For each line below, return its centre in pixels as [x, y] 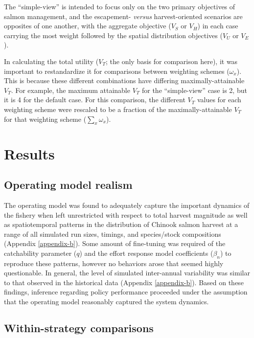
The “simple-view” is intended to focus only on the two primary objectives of [120, 6]
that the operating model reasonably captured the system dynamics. [106, 302]
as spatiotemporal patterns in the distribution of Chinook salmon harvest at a [121, 224]
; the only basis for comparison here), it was [172, 61]
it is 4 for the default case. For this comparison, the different [95, 100]
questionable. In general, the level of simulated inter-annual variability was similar [127, 273]
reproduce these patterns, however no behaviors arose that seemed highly [114, 263]
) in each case [218, 26]
